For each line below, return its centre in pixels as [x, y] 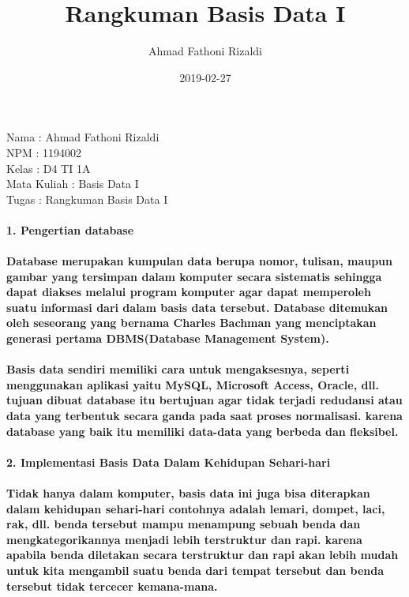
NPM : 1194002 [44, 152]
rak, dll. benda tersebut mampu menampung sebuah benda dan [184, 524]
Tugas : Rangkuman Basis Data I [87, 199]
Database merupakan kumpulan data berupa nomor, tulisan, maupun [199, 261]
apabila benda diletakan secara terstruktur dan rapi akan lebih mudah [203, 555]
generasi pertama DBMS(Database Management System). [168, 338]
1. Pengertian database [70, 229]
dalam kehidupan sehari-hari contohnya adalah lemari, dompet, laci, [196, 508]
